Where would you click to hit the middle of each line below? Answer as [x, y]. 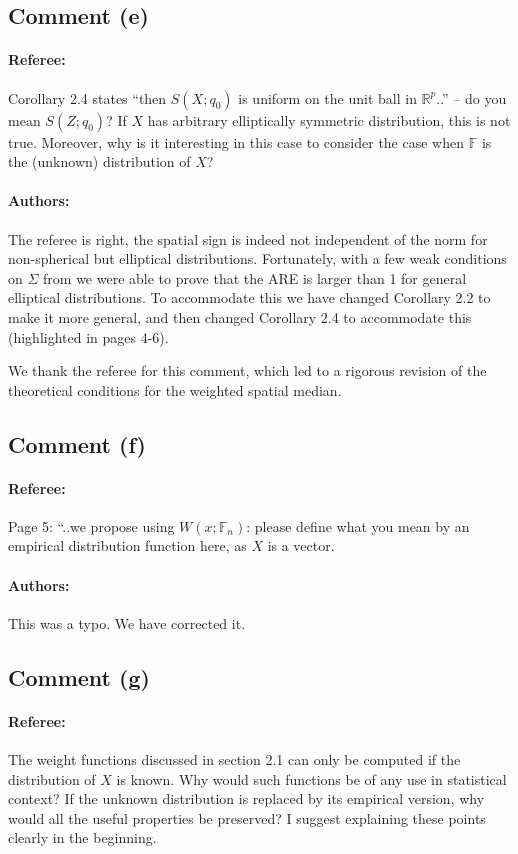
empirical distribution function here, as [127, 545]
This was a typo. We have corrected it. [127, 622]
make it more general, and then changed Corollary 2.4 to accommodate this [240, 316]
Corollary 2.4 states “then [87, 97]
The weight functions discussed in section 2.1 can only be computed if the [234, 759]
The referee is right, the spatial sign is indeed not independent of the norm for [248, 238]
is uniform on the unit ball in [327, 97]
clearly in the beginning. [82, 837]
